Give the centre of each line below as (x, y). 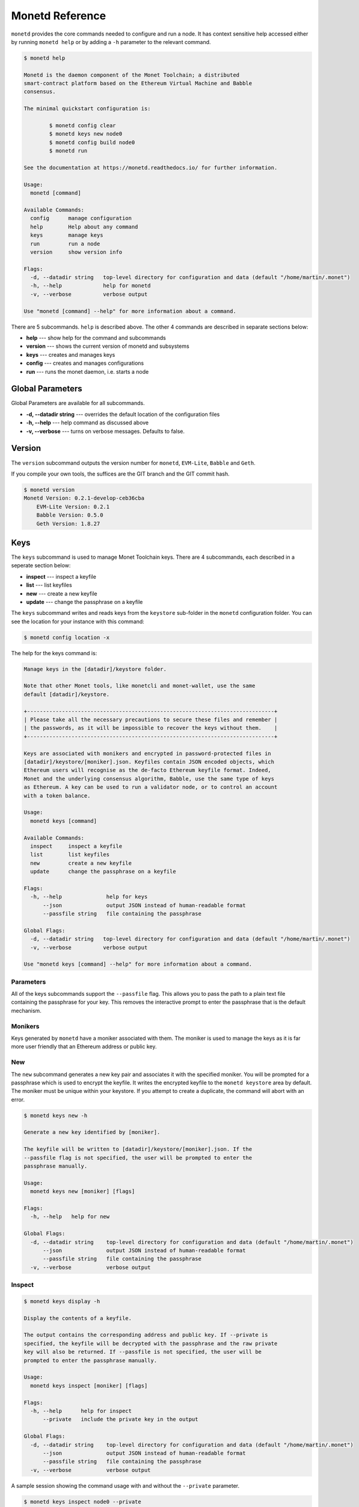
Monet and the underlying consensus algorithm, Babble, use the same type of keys (149, 779)
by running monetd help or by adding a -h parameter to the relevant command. (111, 42)
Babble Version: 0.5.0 (70, 515)
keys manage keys (67, 235)
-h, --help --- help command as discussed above (87, 423)
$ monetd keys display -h (62, 1301)
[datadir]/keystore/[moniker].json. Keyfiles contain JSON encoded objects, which (149, 762)
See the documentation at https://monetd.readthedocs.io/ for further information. (151, 168)
